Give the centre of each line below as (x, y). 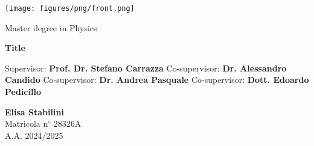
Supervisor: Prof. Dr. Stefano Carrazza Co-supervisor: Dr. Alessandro (146, 68)
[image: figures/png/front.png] (70, 8)
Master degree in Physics (51, 27)
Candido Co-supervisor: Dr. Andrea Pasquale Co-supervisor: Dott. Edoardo (157, 80)
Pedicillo (23, 92)
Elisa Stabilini (34, 111)
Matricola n (27, 123)
